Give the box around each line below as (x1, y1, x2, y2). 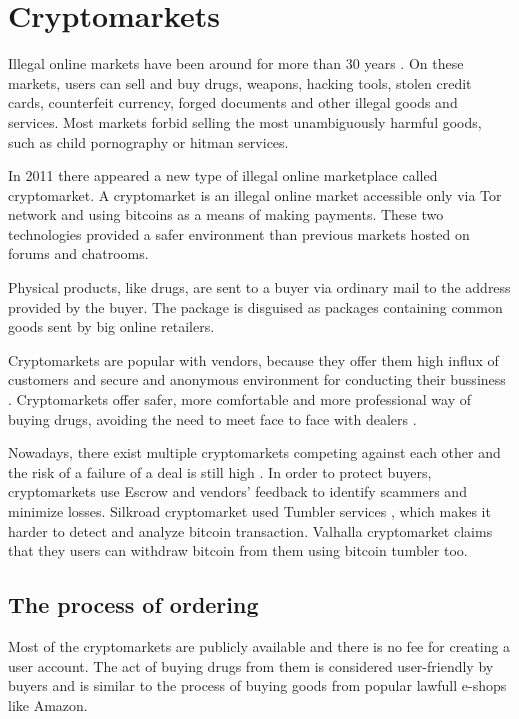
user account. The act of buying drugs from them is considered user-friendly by (8, 655, 494, 676)
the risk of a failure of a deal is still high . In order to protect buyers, (8, 461, 432, 482)
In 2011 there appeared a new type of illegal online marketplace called (8, 165, 438, 186)
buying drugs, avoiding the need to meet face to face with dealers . (8, 408, 417, 429)
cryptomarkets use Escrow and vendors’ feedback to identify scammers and (8, 481, 467, 502)
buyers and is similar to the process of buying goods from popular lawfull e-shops (8, 675, 507, 696)
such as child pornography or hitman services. (8, 131, 289, 152)
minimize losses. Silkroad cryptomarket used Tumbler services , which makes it (8, 501, 491, 521)
